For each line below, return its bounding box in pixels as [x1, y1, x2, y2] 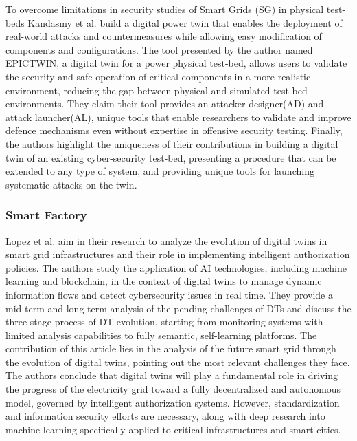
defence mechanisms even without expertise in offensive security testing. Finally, [5, 123, 343, 138]
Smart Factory [5, 206, 87, 224]
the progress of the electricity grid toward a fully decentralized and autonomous [5, 382, 341, 396]
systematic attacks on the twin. [5, 177, 137, 191]
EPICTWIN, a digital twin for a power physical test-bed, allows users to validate [5, 56, 347, 70]
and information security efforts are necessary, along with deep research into [5, 409, 325, 423]
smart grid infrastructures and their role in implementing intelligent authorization [5, 247, 350, 261]
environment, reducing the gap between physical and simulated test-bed [5, 83, 308, 97]
